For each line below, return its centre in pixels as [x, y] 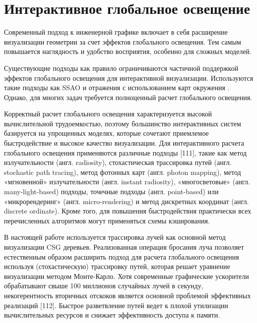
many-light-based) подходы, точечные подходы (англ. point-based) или [111, 191]
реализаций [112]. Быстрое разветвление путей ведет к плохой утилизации [116, 305]
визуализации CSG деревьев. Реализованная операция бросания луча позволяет [124, 247]
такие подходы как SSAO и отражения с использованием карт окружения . [117, 87]
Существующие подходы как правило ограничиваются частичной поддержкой [121, 68]
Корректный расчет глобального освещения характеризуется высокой [108, 114]
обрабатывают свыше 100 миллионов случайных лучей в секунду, [104, 286]
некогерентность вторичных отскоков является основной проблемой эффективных [128, 295]
